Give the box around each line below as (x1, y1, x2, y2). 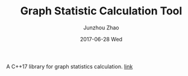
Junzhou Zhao (83, 24, 119, 31)
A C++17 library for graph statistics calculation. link (6, 63, 133, 70)
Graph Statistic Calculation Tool (20, 4, 183, 18)
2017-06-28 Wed (80, 35, 122, 42)
